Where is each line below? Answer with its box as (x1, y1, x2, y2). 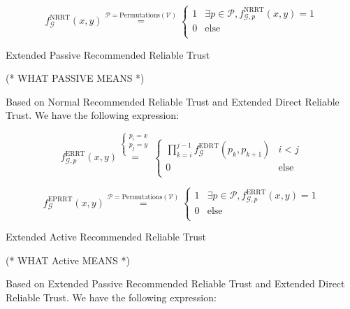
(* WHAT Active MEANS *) (6, 252, 130, 267)
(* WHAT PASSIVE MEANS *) (6, 71, 145, 85)
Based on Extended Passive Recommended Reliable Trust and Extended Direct (6, 276, 345, 291)
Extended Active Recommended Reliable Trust (6, 229, 206, 244)
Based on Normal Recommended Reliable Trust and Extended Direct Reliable (6, 94, 340, 108)
